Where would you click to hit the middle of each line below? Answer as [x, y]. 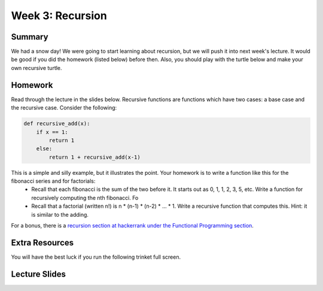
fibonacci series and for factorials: [53, 181]
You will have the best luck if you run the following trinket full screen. [96, 257]
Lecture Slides [38, 274]
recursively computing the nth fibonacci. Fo [85, 198]
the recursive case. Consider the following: [64, 108]
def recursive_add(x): [57, 124]
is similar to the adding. [60, 214]
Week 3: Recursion [59, 16]
